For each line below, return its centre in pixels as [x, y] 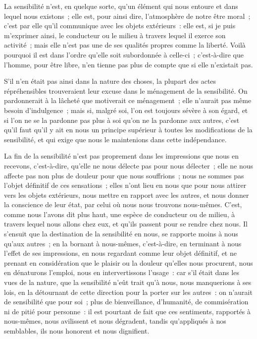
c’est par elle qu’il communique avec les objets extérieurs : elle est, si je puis [120, 26]
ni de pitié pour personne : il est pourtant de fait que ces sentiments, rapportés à [128, 311]
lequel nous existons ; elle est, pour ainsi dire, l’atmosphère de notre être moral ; [127, 16]
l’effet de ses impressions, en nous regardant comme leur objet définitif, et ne [120, 253]
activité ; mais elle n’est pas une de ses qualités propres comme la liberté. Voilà [125, 45]
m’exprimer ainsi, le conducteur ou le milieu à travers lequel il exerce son [115, 35]
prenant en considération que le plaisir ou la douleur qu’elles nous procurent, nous [128, 262]
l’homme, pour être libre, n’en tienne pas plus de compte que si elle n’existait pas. [128, 64]
